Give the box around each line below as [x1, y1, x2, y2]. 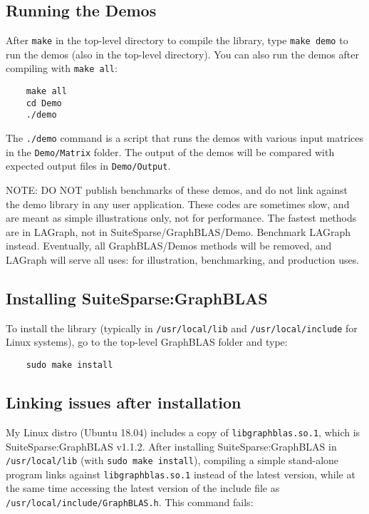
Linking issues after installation [6, 391, 241, 413]
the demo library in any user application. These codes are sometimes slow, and [6, 196, 350, 211]
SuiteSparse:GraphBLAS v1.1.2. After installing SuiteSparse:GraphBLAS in [6, 438, 337, 453]
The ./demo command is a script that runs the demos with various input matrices [6, 130, 364, 145]
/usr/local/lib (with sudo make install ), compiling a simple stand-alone [6, 453, 339, 468]
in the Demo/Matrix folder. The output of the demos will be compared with [6, 144, 335, 159]
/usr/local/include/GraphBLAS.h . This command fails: [6, 495, 254, 510]
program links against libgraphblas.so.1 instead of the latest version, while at [6, 466, 355, 481]
